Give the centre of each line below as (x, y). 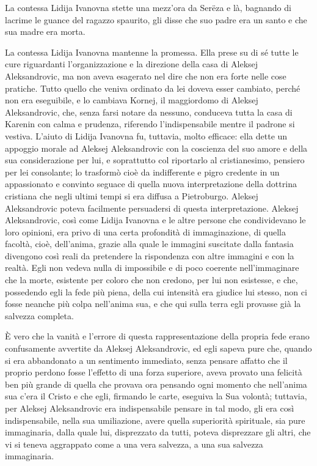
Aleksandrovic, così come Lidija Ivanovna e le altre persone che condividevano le (155, 220)
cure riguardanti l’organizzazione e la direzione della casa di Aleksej (132, 64)
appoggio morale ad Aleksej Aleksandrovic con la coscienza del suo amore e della (156, 148)
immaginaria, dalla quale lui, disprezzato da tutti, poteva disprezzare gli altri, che (158, 432)
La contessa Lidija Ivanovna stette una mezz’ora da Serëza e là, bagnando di (148, 7)
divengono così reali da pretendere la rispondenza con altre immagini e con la (150, 255)
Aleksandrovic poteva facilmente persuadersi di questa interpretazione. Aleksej (152, 208)
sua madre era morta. (45, 31)
